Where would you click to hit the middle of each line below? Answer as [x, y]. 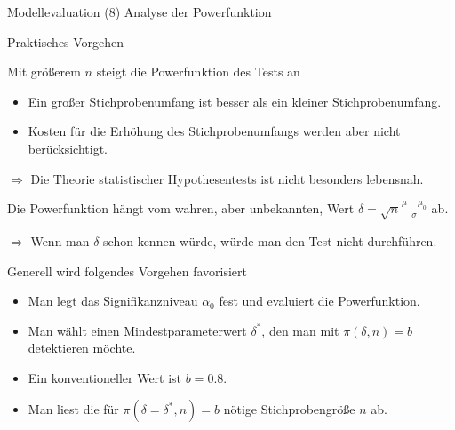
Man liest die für [73, 409]
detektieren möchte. [82, 348]
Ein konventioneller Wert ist [105, 377]
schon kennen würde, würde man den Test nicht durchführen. [270, 240]
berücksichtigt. [68, 148]
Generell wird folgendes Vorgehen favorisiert [127, 271]
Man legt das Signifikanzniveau [113, 301]
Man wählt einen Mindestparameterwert [137, 330]
